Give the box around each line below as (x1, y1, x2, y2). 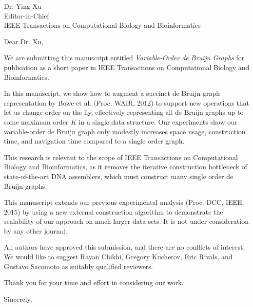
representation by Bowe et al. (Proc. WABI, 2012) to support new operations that (4, 97, 250, 108)
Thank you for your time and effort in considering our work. (4, 277, 184, 288)
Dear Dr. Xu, (4, 36, 43, 46)
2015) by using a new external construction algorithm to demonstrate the (4, 206, 223, 217)
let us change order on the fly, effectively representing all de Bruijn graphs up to (4, 107, 244, 117)
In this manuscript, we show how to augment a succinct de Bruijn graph (4, 88, 220, 98)
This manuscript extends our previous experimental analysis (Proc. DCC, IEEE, (4, 197, 244, 207)
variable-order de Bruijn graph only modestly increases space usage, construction (4, 126, 246, 136)
